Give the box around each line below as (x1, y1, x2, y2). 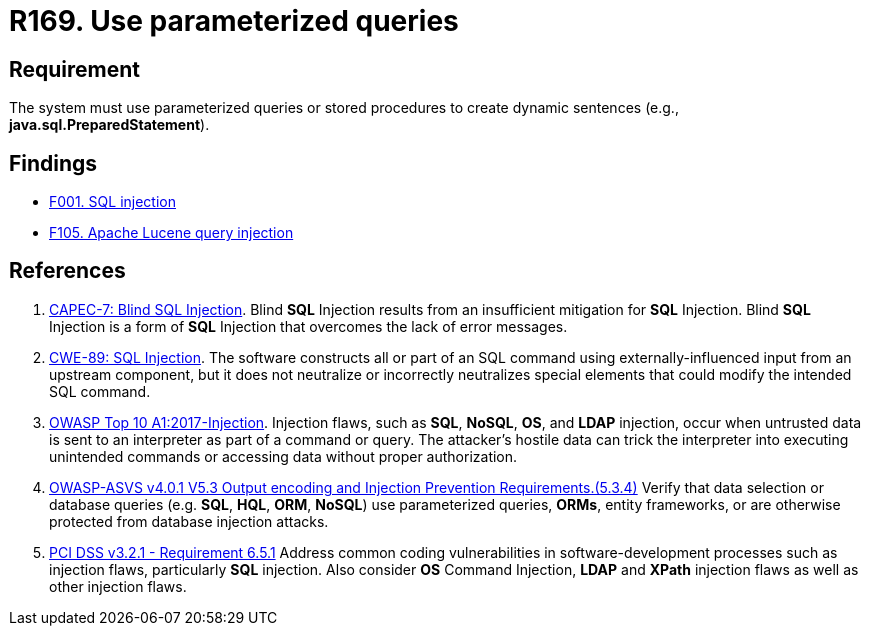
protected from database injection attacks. (49, 512, 329, 530)
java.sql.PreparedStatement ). (9, 116, 210, 134)
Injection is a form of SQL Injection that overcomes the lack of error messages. (49, 317, 568, 335)
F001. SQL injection (49, 193, 176, 211)
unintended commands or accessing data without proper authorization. (49, 447, 518, 465)
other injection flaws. (49, 577, 187, 595)
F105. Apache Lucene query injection (49, 224, 294, 242)
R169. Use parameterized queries (9, 4, 459, 38)
